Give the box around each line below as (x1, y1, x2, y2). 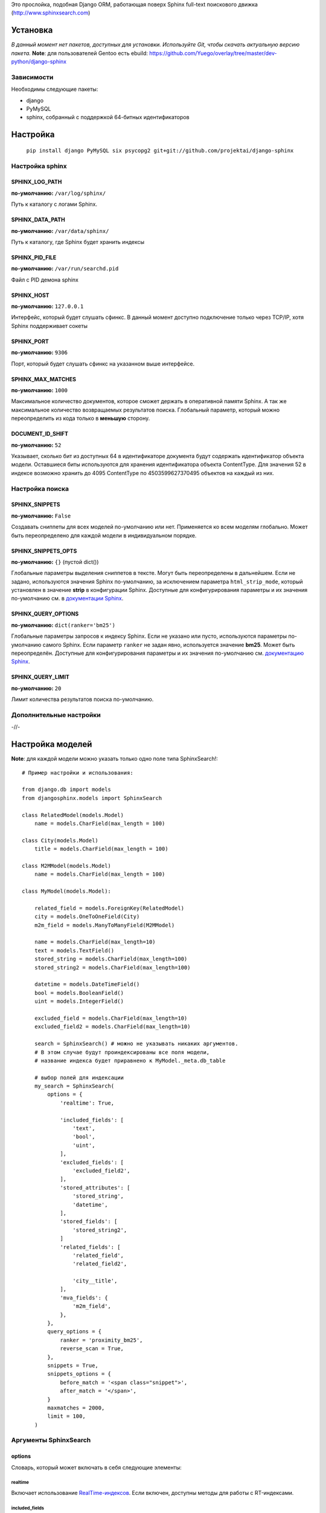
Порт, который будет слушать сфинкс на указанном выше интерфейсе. (11, 360, 195, 367)
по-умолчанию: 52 (11, 441, 62, 448)
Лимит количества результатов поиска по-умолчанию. (11, 696, 154, 703)
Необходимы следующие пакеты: (11, 85, 98, 93)
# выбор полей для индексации (34, 1074, 124, 1081)
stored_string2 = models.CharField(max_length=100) (34, 964, 191, 971)
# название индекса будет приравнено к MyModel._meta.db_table (34, 1057, 226, 1064)
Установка (11, 25, 53, 36)
